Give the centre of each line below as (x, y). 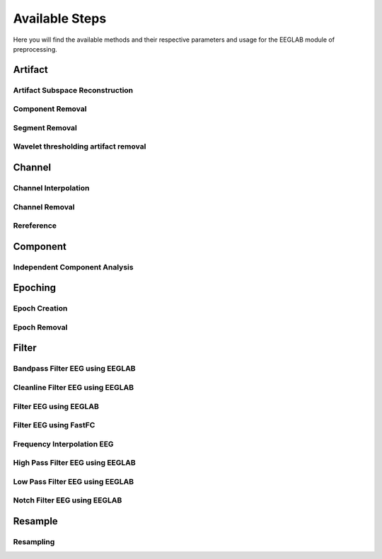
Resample (35, 521)
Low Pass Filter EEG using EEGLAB (74, 481)
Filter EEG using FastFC (54, 425)
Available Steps (60, 18)
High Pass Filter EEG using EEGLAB (74, 463)
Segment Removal (45, 127)
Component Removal (50, 109)
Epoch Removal (40, 327)
